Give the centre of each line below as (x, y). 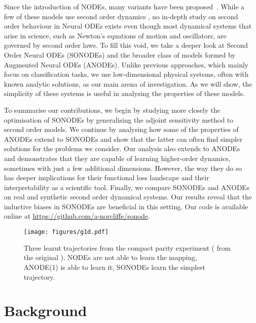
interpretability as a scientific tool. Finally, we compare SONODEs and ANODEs (127, 187)
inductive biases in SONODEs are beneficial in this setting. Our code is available (126, 206)
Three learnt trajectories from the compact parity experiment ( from (127, 247)
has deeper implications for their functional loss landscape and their (107, 178)
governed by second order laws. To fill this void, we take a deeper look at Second (126, 45)
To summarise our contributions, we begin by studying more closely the (112, 110)
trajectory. (39, 276)
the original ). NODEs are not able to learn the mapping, (110, 257)
